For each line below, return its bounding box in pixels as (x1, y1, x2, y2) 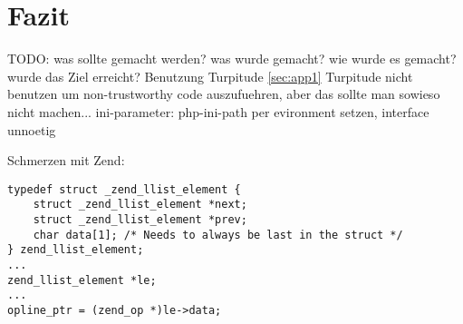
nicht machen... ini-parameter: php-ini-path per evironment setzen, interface (7, 102, 429, 121)
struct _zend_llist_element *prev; (33, 213, 247, 226)
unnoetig (7, 120, 56, 139)
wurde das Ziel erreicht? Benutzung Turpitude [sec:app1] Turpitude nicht (7, 66, 413, 85)
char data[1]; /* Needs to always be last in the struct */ (33, 228, 403, 241)
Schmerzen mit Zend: (7, 151, 125, 170)
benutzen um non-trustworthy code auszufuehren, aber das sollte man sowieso (7, 84, 440, 103)
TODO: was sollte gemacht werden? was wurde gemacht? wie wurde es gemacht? (7, 49, 457, 68)
